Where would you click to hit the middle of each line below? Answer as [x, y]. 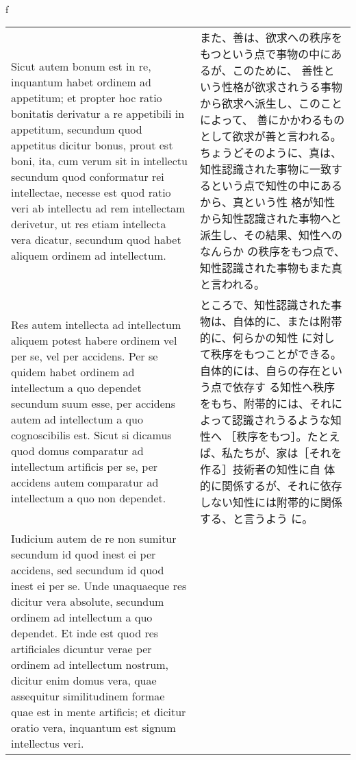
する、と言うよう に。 [256, 519]
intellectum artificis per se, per [85, 467]
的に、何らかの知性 [249, 338]
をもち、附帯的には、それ [265, 404]
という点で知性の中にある [276, 186]
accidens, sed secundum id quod [88, 570]
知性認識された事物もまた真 [271, 268]
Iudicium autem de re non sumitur [94, 539]
